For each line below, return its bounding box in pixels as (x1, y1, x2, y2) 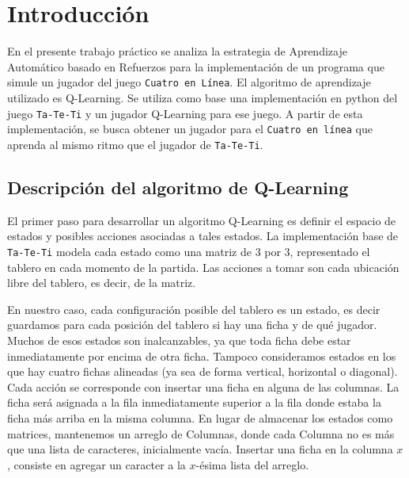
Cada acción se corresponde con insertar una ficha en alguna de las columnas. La (7, 378, 400, 395)
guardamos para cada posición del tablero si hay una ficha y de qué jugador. (7, 316, 377, 333)
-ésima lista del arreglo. (195, 456, 309, 472)
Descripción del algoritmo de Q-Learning (7, 174, 349, 199)
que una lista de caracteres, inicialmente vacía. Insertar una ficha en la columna (7, 441, 393, 457)
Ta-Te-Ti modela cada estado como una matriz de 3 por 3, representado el (7, 243, 370, 259)
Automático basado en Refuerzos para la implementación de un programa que (7, 58, 384, 75)
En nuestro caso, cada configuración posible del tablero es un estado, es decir (7, 300, 381, 317)
